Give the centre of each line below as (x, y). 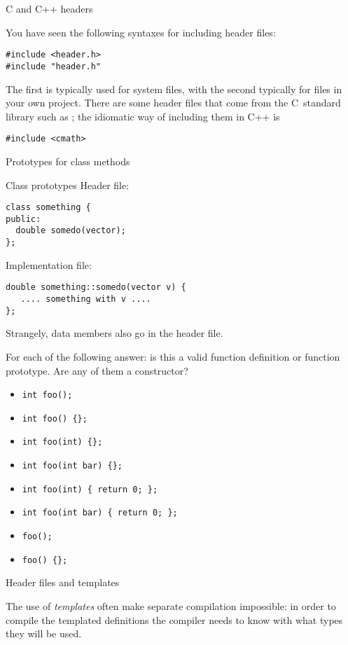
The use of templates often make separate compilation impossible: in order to (171, 605)
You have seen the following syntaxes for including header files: (141, 32)
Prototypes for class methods (68, 161)
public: (23, 219)
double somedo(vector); (71, 231)
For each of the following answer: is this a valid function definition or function (173, 356)
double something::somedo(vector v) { (96, 287)
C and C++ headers (49, 8)
